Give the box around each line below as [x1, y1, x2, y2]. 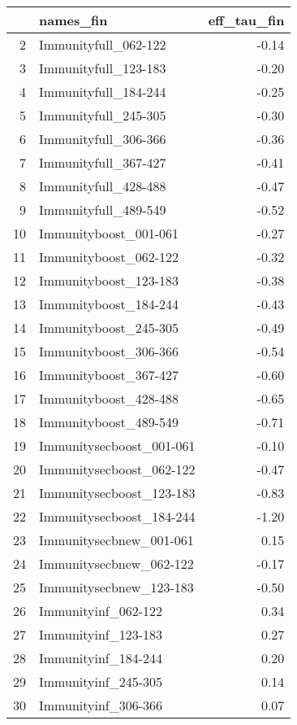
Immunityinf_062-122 [39, 601, 163, 620]
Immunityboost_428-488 [39, 389, 179, 408]
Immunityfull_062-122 [39, 35, 166, 54]
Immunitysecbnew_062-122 [39, 554, 194, 573]
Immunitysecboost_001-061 [39, 436, 196, 455]
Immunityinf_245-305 [39, 672, 163, 691]
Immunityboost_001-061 [39, 224, 179, 242]
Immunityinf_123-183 [39, 625, 163, 644]
